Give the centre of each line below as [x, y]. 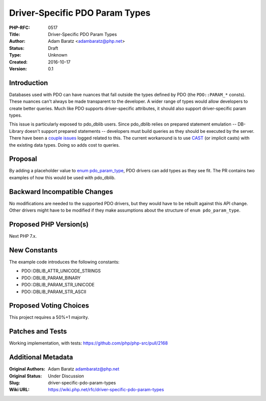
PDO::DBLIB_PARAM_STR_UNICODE [58, 285]
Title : [15, 34]
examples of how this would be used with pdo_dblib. [62, 178]
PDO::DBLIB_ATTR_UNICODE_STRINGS [61, 271]
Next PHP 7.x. [23, 236]
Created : [18, 62]
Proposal [23, 159]
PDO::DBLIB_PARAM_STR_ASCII [54, 292]
